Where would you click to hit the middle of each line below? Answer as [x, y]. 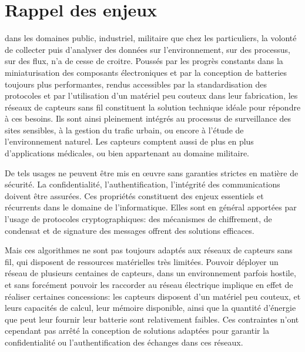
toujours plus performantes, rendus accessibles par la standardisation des [136, 84]
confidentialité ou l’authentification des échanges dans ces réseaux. [124, 342]
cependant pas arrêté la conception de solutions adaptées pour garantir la [137, 331]
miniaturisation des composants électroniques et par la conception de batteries [146, 72]
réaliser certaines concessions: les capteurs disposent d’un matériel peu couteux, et [153, 296]
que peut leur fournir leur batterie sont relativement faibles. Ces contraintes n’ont [152, 319]
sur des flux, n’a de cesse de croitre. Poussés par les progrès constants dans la [144, 61]
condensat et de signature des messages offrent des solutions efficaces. [130, 230]
